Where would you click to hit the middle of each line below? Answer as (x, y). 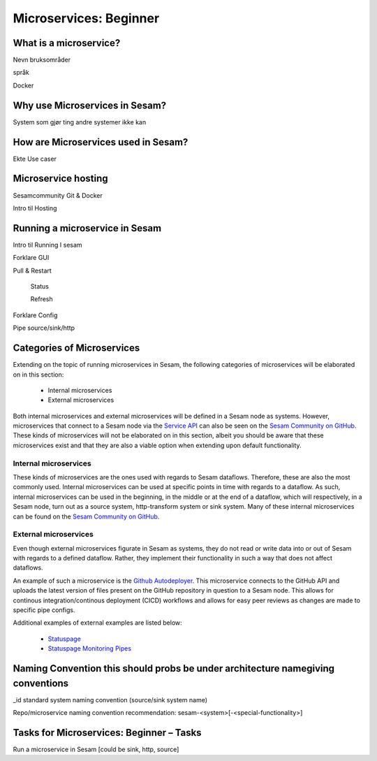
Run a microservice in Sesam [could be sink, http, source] (96, 749)
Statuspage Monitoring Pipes (90, 648)
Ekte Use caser (35, 159)
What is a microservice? (67, 43)
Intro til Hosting (35, 208)
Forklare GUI (31, 258)
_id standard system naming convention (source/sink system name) (110, 700)
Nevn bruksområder (42, 60)
